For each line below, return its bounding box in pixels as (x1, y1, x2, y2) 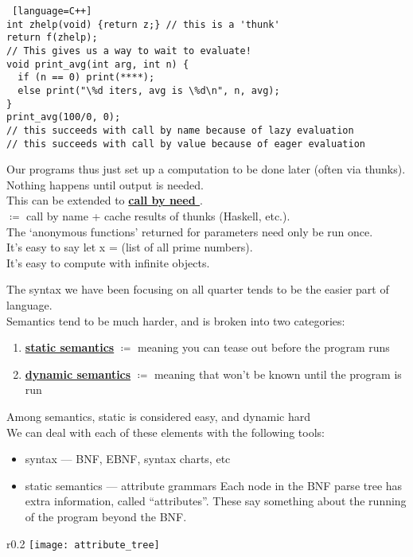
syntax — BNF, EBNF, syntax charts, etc (25, 450, 231, 467)
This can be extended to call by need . (6, 192, 203, 208)
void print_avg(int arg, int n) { (6, 58, 189, 70)
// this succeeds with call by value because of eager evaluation (6, 138, 366, 150)
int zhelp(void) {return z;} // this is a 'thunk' (6, 18, 280, 30)
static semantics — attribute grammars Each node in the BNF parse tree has (25, 477, 403, 493)
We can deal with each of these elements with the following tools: (6, 423, 325, 440)
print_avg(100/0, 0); (6, 111, 121, 123)
